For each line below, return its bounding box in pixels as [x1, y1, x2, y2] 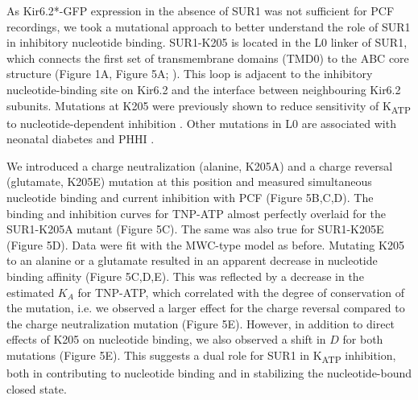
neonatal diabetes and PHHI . [6, 130, 155, 147]
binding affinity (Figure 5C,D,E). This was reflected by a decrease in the [6, 268, 364, 285]
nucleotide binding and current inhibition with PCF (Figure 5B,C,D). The [6, 189, 374, 206]
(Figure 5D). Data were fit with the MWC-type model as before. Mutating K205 [6, 236, 404, 253]
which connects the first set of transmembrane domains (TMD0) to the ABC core [6, 49, 409, 66]
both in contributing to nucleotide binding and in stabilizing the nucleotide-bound [6, 365, 412, 381]
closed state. [6, 380, 67, 397]
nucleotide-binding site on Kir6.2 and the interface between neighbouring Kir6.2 [6, 80, 401, 97]
